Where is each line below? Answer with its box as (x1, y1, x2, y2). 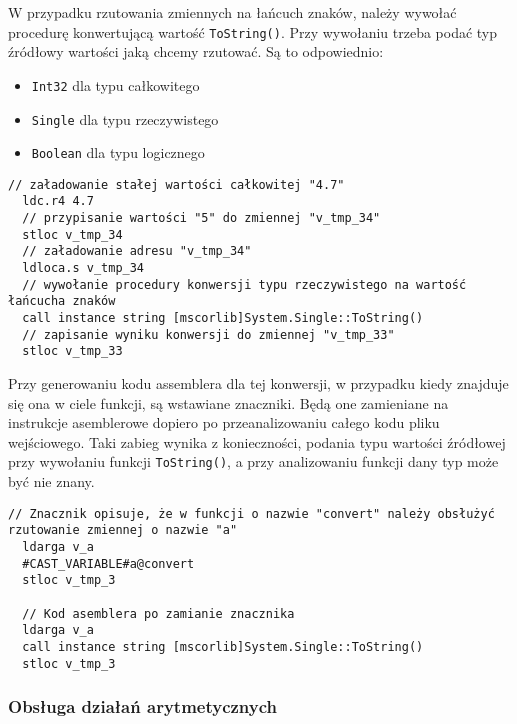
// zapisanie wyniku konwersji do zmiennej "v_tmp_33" (22, 327, 395, 342)
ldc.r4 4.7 (22, 194, 94, 209)
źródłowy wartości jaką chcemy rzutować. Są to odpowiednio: (8, 41, 384, 62)
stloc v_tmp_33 (22, 344, 123, 359)
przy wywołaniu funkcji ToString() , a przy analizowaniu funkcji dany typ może (8, 451, 499, 472)
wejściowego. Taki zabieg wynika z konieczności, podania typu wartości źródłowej (8, 431, 506, 452)
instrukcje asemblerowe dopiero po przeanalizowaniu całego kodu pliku (8, 412, 440, 433)
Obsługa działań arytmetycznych (8, 694, 278, 719)
